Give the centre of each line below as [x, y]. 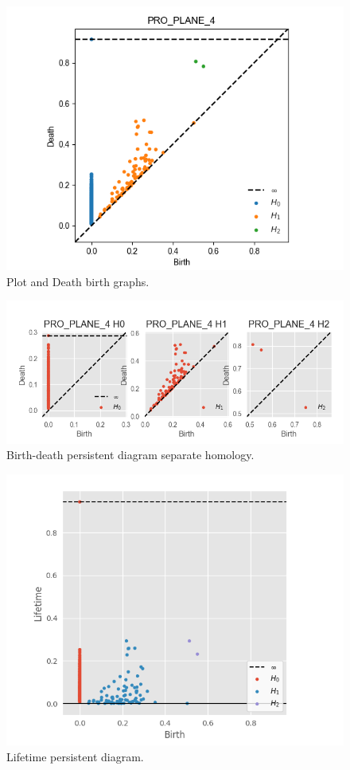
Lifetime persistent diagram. [75, 756]
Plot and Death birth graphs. [78, 281]
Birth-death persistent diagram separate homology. [130, 455]
